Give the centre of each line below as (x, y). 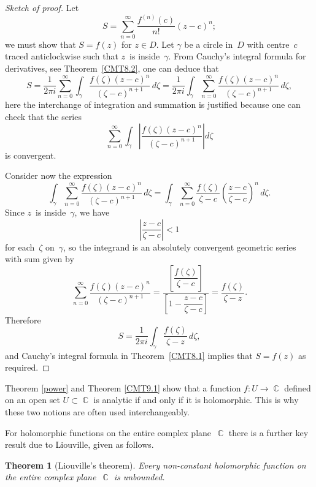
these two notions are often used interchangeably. (97, 411)
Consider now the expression (59, 176)
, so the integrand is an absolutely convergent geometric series (180, 247)
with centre (268, 44)
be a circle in (209, 44)
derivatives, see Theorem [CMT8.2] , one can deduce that (112, 68)
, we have (92, 212)
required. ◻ (27, 367)
